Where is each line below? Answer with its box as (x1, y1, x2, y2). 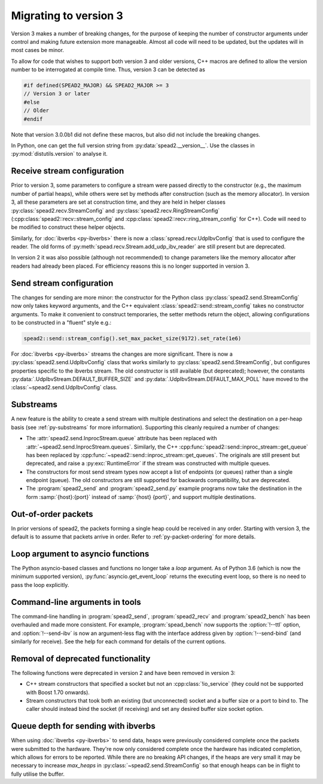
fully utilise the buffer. (11, 770, 65, 777)
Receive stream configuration (11, 166, 124, 176)
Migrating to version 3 (11, 9, 123, 22)
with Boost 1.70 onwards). (26, 689, 90, 696)
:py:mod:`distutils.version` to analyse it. (11, 150, 108, 158)
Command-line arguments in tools (11, 597, 142, 607)
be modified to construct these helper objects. (11, 223, 126, 231)
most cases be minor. (11, 47, 64, 54)
